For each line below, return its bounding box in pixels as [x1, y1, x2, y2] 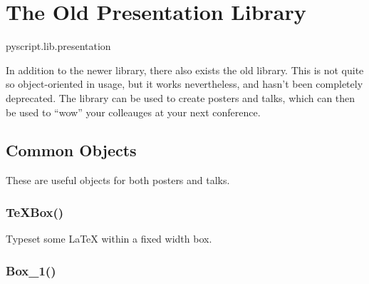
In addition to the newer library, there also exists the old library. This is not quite [6, 62, 364, 77]
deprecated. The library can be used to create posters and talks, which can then [6, 90, 355, 105]
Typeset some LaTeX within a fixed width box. [6, 231, 212, 246]
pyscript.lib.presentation [6, 39, 111, 54]
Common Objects [6, 139, 137, 161]
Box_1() [6, 261, 56, 279]
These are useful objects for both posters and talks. [6, 173, 230, 188]
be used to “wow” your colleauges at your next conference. [6, 104, 261, 119]
